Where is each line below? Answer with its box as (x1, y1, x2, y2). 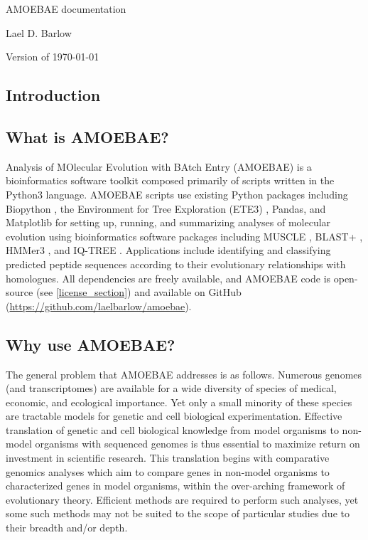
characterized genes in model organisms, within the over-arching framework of (6, 478, 345, 493)
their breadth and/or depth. (6, 520, 128, 535)
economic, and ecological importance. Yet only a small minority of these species (6, 394, 352, 409)
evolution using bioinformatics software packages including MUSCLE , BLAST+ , (6, 228, 363, 243)
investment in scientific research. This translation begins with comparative (6, 450, 330, 465)
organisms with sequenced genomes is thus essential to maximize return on (35, 436, 360, 451)
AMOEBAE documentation (6, 1, 126, 16)
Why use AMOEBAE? (6, 333, 175, 355)
